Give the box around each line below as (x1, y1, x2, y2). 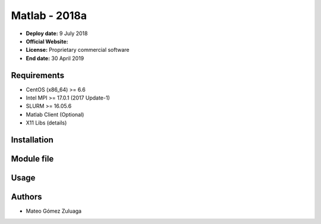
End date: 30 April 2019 (26, 54, 84, 62)
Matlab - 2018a (11, 9, 87, 22)
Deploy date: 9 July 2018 (26, 30, 88, 37)
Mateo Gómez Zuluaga (26, 207, 82, 214)
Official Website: (26, 38, 68, 45)
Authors (11, 192, 42, 202)
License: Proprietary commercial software (26, 46, 130, 54)
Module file (11, 154, 54, 164)
